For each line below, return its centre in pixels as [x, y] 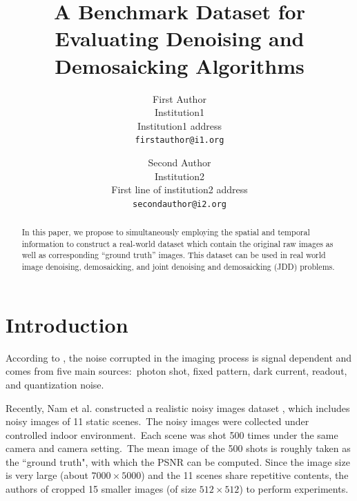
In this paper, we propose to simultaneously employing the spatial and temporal [166, 232]
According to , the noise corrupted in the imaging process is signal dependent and [179, 357]
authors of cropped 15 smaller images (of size [101, 489]
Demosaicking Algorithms [180, 65]
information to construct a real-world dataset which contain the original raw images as [177, 243]
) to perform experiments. [294, 489]
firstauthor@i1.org [180, 140]
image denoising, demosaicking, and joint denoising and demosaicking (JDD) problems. [178, 267]
